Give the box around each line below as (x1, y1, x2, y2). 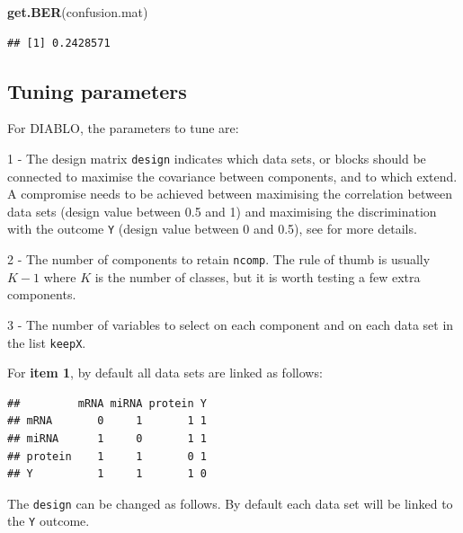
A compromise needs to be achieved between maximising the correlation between (7, 184, 452, 203)
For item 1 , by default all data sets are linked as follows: (7, 363, 323, 382)
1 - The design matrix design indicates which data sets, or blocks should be (7, 148, 426, 167)
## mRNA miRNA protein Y (7, 396, 207, 410)
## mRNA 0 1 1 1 (7, 414, 207, 428)
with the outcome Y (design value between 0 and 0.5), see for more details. (7, 219, 417, 238)
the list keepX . (7, 333, 86, 351)
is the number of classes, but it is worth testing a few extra (94, 267, 421, 286)
